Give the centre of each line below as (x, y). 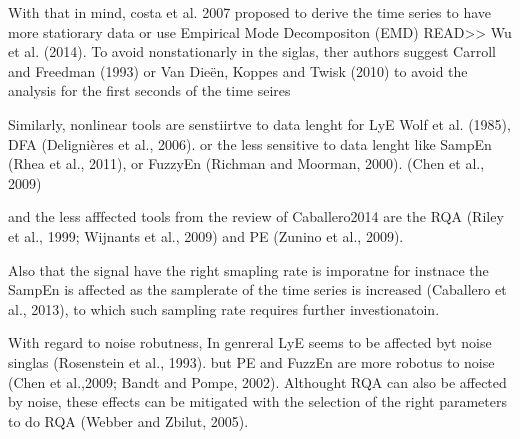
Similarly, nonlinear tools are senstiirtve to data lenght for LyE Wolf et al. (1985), (259, 123)
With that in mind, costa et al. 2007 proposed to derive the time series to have (249, 12)
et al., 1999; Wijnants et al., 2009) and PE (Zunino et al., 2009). (206, 235)
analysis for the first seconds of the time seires (149, 90)
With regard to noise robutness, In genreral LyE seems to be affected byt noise (250, 342)
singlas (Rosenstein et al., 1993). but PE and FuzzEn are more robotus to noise (251, 361)
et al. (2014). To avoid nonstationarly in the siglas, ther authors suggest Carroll (252, 51)
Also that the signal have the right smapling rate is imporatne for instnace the (248, 269)
